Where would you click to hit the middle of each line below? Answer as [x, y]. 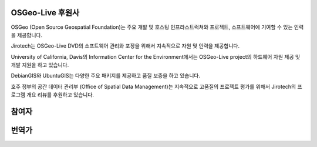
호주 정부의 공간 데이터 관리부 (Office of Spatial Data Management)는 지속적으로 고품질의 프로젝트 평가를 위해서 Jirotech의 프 [156, 86]
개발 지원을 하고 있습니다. [40, 65]
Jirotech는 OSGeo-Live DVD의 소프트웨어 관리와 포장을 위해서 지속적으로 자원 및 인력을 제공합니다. [125, 46]
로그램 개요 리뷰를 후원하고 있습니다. [52, 95]
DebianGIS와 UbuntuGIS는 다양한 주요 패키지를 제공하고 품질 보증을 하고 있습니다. [106, 76]
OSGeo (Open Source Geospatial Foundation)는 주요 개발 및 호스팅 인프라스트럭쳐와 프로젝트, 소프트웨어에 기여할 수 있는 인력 [157, 27]
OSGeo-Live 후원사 [45, 13]
